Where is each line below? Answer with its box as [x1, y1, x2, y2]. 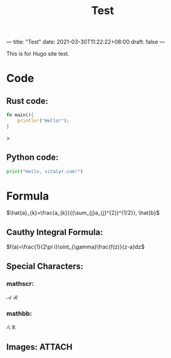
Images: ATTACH [6, 341, 73, 352]
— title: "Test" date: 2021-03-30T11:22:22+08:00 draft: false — [6, 38, 166, 46]
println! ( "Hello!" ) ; [17, 117, 70, 124]
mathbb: [6, 309, 32, 318]
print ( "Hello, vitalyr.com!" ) [6, 168, 84, 174]
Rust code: [6, 95, 49, 106]
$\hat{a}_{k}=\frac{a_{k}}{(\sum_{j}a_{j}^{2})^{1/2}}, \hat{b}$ [6, 209, 160, 217]
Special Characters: [6, 261, 84, 271]
